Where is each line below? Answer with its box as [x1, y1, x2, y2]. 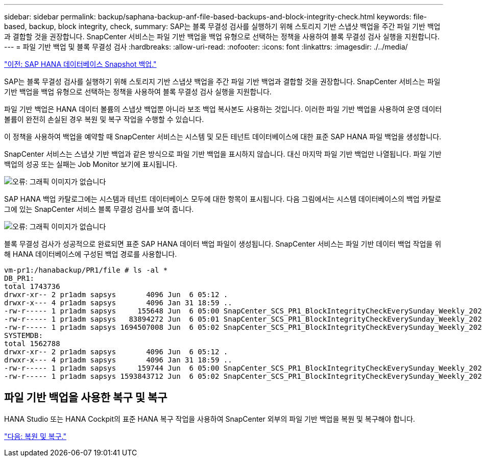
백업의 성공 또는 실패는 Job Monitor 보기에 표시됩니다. [4, 160, 178, 168]
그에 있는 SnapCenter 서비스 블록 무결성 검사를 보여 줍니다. [4, 205, 194, 213]
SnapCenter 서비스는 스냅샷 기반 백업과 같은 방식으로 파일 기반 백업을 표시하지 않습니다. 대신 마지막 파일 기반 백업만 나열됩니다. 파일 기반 [4, 150, 442, 158]
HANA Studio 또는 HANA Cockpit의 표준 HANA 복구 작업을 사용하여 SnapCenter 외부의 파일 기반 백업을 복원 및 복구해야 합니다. [4, 414, 415, 423]
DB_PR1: [4, 274, 35, 282]
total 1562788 [4, 339, 60, 348]
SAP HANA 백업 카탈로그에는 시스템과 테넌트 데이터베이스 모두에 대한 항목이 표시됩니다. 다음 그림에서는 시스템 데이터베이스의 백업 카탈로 [4, 195, 442, 203]
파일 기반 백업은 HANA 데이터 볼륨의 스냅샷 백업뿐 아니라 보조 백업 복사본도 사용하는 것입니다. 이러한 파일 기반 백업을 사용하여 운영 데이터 [4, 105, 442, 113]
